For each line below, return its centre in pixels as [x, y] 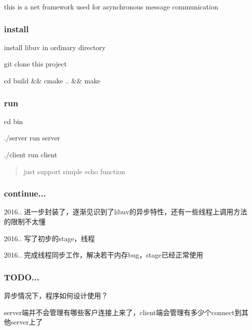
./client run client [31, 154]
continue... [25, 193]
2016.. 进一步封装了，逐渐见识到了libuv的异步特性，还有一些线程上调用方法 [126, 212]
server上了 [26, 322]
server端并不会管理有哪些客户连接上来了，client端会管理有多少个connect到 [123, 312]
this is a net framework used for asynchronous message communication [111, 6]
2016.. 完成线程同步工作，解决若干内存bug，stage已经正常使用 [104, 255]
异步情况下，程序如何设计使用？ [56, 295]
